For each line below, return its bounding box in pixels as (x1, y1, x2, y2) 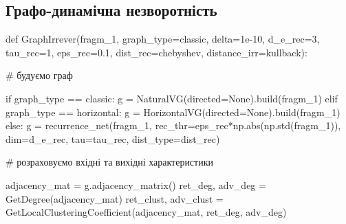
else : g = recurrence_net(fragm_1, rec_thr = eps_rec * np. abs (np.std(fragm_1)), (6, 118, 341, 133)
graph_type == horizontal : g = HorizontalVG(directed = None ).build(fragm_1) (6, 104, 340, 119)
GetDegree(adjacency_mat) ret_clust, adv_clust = (6, 191, 224, 205)
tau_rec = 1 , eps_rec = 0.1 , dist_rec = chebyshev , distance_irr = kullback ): (6, 45, 307, 59)
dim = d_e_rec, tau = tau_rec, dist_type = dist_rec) (6, 131, 220, 146)
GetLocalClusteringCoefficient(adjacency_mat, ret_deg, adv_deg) (6, 205, 287, 219)
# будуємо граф (6, 68, 73, 82)
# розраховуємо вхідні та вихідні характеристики (6, 155, 213, 169)
